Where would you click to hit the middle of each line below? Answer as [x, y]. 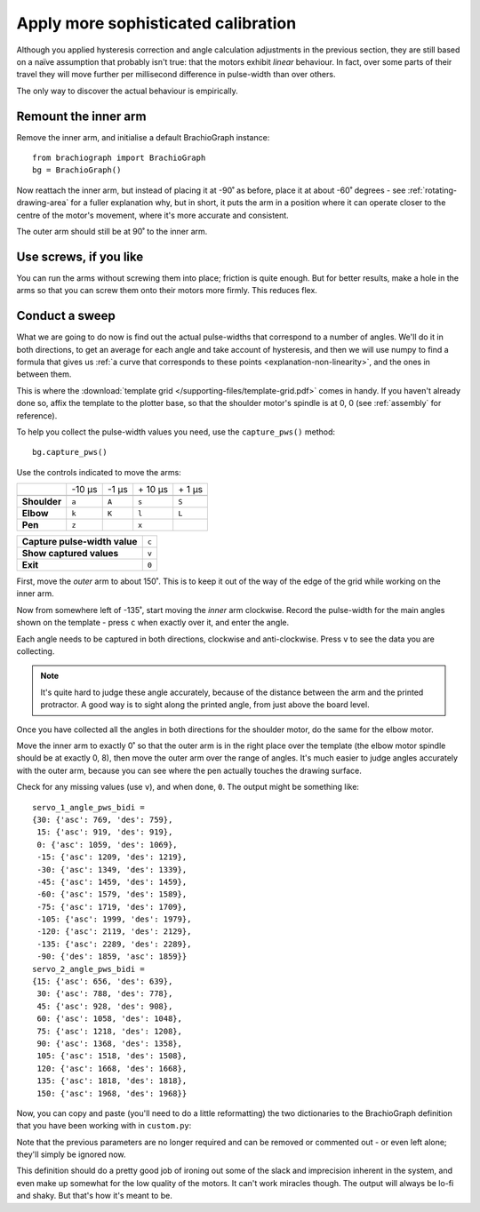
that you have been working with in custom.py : [104, 1126]
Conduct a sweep [66, 316]
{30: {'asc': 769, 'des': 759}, [103, 819]
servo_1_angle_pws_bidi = [89, 807]
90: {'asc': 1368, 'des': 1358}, [109, 1043]
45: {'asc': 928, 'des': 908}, [105, 1006]
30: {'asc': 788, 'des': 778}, [105, 994]
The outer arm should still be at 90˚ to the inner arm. [112, 231]
